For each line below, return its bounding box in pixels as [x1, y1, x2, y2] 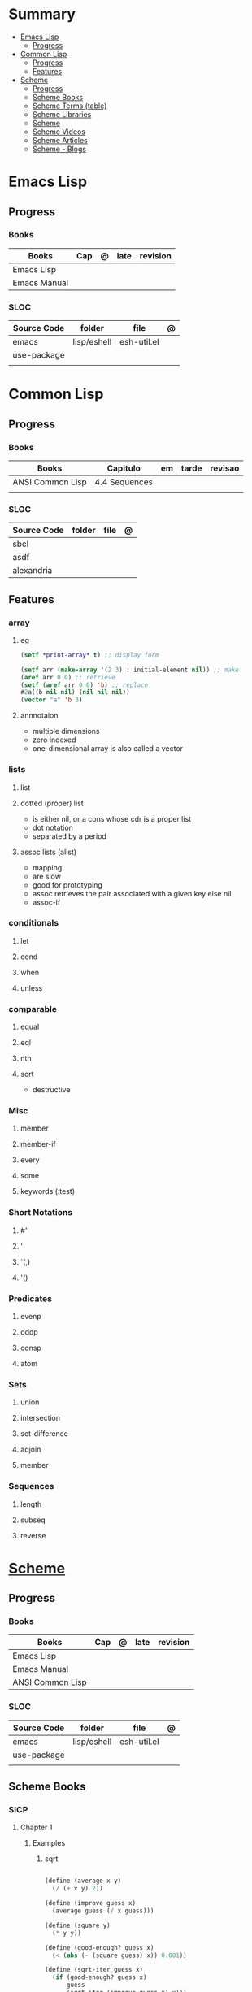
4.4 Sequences [94, 476, 153, 488]
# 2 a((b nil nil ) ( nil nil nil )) [20, 688, 130, 697]
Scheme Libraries [32, 109, 92, 119]
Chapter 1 [20, 1822, 53, 1833]
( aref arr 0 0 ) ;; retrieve [20, 673, 115, 681]
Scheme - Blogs [32, 144, 87, 154]
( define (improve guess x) [44, 1899, 137, 1907]
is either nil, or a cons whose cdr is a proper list [32, 814, 192, 823]
